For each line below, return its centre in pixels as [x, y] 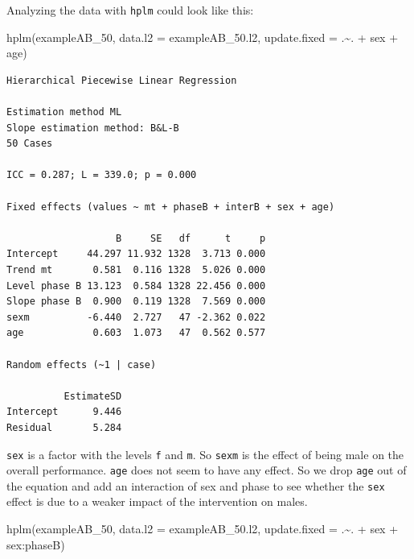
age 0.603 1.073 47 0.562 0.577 [136, 333]
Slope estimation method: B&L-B [93, 128]
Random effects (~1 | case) [82, 364]
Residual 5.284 [64, 427]
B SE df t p [191, 238]
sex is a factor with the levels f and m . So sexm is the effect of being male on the [205, 454]
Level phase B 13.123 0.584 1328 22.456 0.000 [136, 286]
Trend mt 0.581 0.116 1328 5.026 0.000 [136, 269]
